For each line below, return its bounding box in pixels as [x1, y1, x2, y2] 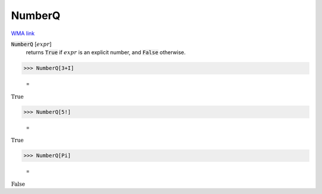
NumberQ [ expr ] [11, 40, 52, 48]
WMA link [11, 30, 35, 37]
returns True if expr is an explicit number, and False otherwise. [26, 49, 186, 56]
